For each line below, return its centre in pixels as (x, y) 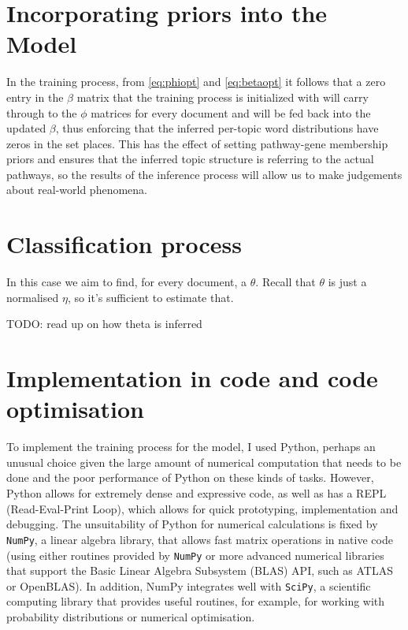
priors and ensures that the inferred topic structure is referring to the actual (190, 159)
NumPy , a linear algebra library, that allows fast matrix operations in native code (200, 539)
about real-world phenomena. (77, 190)
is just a (347, 282)
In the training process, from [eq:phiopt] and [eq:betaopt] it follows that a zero (196, 82)
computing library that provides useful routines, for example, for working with (196, 601)
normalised (33, 297)
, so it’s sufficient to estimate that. (150, 297)
